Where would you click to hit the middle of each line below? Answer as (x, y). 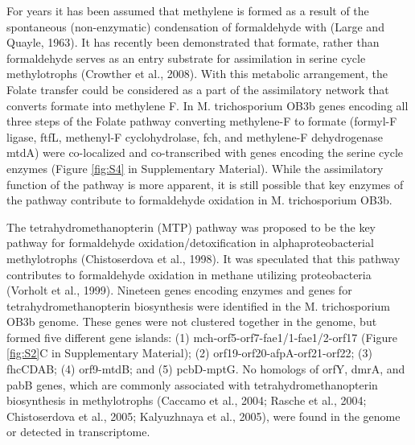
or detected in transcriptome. (78, 432)
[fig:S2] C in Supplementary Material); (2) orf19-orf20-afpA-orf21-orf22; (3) (189, 353)
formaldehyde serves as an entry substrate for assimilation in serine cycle (186, 58)
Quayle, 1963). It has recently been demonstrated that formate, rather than (193, 42)
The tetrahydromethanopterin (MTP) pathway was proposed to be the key (191, 227)
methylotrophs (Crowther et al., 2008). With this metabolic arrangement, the (197, 74)
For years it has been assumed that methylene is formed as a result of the (188, 10)
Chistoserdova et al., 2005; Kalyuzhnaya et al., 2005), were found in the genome (203, 416)
